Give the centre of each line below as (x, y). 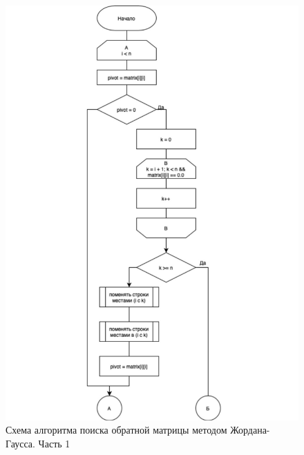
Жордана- (250, 430)
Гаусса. (20, 443)
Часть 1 (54, 443)
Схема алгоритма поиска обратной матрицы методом (116, 430)
